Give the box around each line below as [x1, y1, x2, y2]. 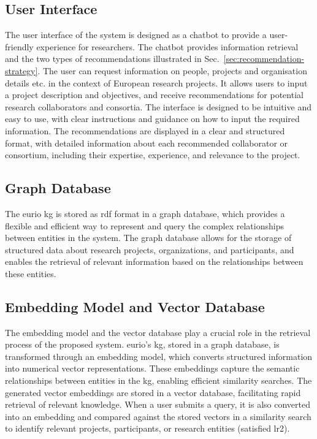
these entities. [5, 267, 56, 280]
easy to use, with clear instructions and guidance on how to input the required [5, 112, 300, 125]
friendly [5, 40, 34, 53]
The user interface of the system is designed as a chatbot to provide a [5, 28, 267, 41]
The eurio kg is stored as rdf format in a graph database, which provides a [5, 207, 285, 219]
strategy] [5, 64, 38, 77]
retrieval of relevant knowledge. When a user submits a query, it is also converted [5, 398, 310, 411]
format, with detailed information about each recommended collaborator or [5, 136, 288, 149]
